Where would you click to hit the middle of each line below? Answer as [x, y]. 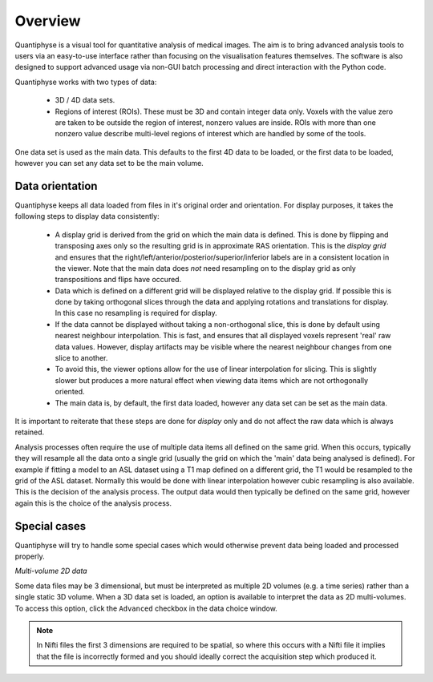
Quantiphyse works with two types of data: [86, 82]
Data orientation [56, 186]
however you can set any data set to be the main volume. [109, 163]
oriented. [70, 392]
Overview [48, 21]
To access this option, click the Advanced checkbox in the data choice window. [146, 608]
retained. [30, 432]
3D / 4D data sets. [85, 100]
